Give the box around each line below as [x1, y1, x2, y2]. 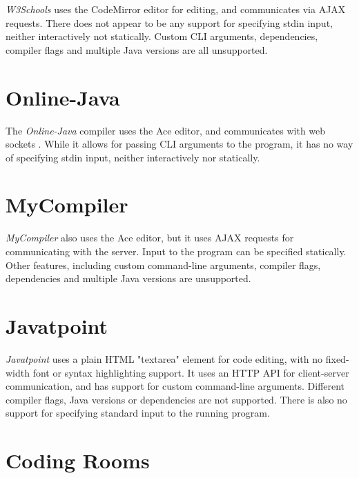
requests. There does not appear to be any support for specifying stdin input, [6, 15, 333, 30]
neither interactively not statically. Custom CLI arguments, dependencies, [6, 29, 318, 43]
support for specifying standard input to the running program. [6, 406, 270, 420]
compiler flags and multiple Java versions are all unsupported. [6, 42, 268, 57]
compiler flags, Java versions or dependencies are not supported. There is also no [6, 392, 347, 406]
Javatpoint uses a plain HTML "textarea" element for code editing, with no [6, 351, 323, 366]
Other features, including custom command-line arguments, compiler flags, [6, 257, 321, 272]
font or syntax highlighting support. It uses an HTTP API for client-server [32, 365, 349, 379]
